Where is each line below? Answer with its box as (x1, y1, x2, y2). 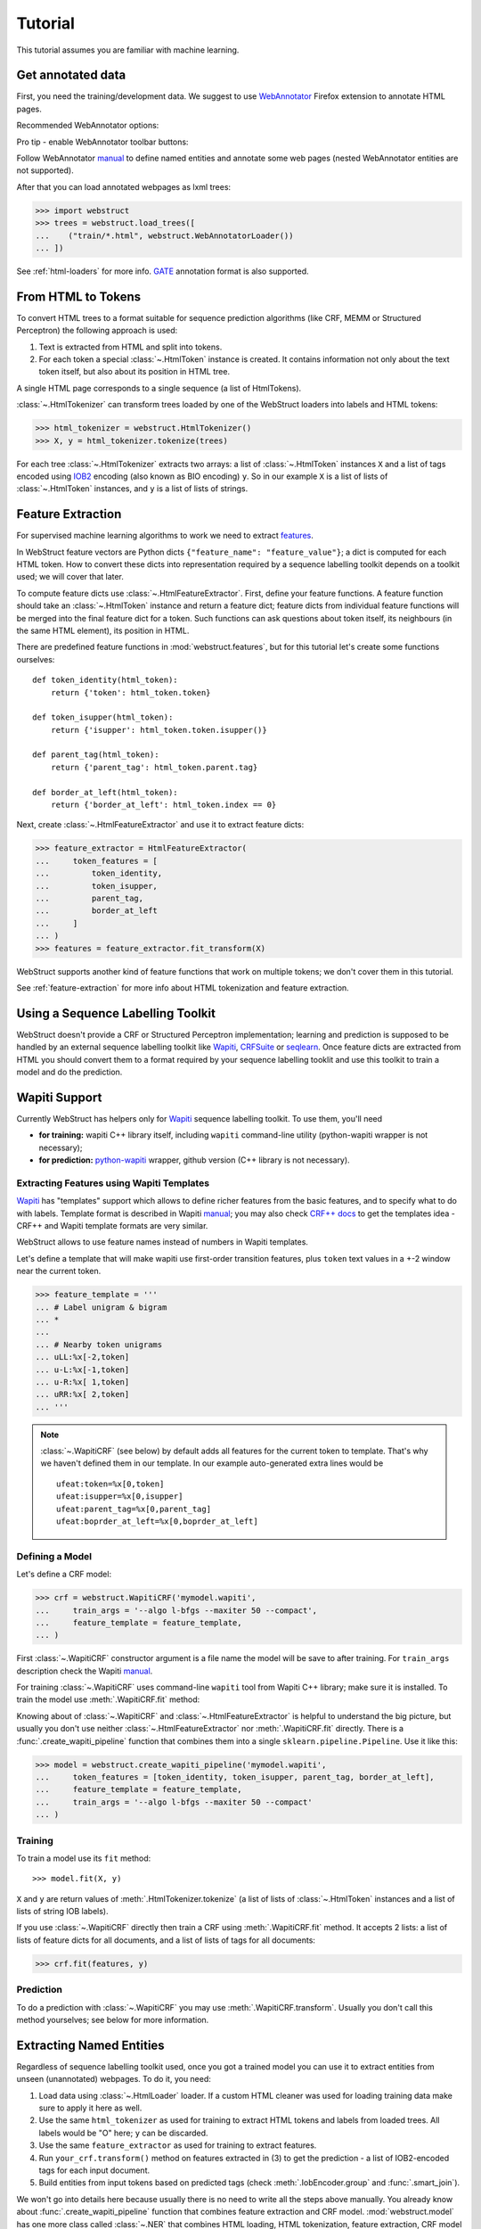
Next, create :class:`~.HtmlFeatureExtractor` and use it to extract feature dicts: (16, 819, 305, 830)
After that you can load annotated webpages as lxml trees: (16, 181, 232, 192)
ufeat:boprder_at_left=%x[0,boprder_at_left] (56, 1517, 258, 1526)
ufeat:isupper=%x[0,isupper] (56, 1492, 183, 1501)
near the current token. (16, 1266, 102, 1277)
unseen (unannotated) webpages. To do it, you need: (16, 2074, 211, 2085)
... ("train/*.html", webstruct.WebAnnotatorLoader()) (35, 230, 294, 241)
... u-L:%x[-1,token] (35, 1364, 130, 1375)
